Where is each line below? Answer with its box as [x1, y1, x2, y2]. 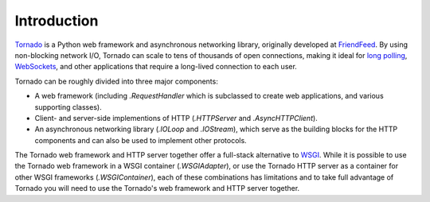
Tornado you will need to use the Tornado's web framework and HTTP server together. [14, 184, 300, 193]
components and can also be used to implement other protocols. [34, 135, 247, 145]
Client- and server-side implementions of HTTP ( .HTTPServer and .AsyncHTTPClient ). [34, 113, 318, 122]
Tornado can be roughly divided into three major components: [14, 76, 218, 86]
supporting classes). [34, 102, 103, 111]
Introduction [14, 12, 99, 29]
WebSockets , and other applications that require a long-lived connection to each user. [14, 62, 298, 72]
